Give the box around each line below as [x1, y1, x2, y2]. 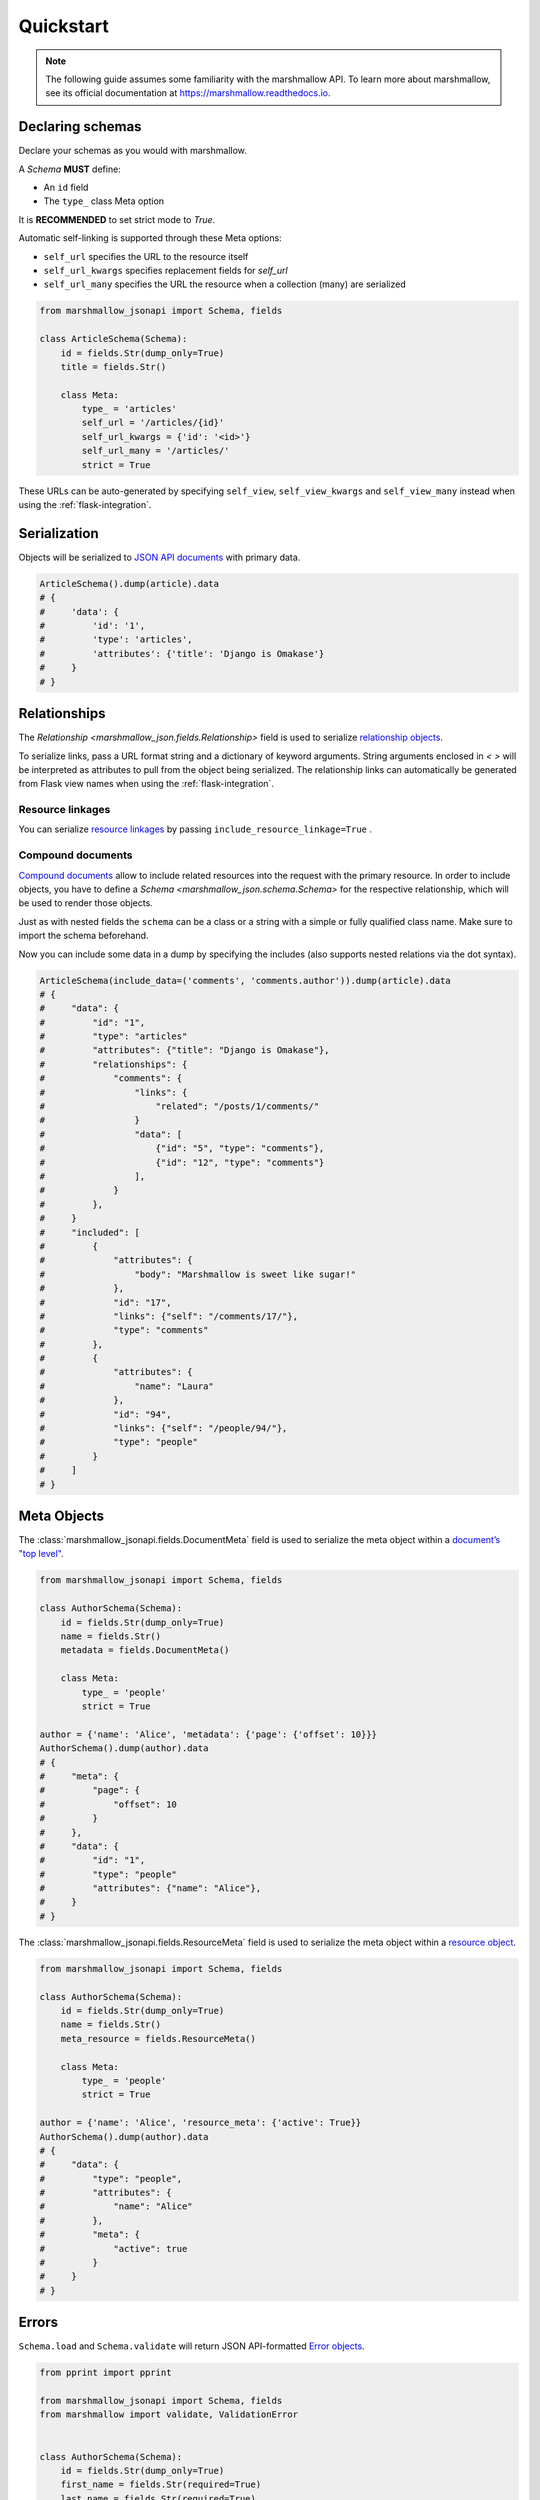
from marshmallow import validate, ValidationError [39, 2409, 299, 2420]
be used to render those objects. [18, 897, 154, 909]
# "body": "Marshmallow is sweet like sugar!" [39, 1268, 357, 1280]
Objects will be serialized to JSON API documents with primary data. [18, 551, 301, 563]
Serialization [18, 525, 99, 542]
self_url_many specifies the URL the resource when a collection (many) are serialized [43, 278, 406, 290]
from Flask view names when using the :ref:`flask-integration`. [18, 778, 275, 790]
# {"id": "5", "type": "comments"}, [39, 1143, 325, 1154]
